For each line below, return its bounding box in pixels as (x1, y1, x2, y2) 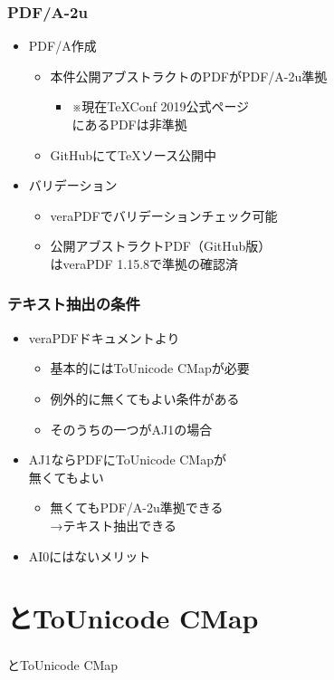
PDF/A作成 (28, 36, 97, 55)
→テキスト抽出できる (50, 515, 177, 534)
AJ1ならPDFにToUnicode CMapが (28, 450, 226, 469)
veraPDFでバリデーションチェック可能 (50, 206, 278, 225)
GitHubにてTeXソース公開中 (50, 145, 216, 164)
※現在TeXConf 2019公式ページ (72, 97, 250, 116)
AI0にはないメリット (28, 546, 151, 565)
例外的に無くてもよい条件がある (50, 388, 240, 407)
